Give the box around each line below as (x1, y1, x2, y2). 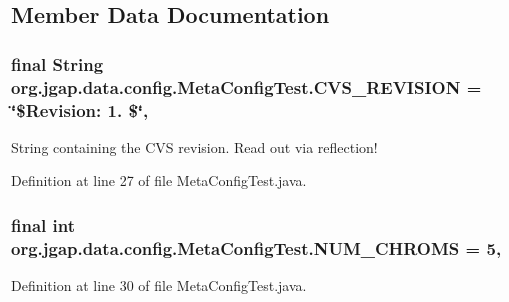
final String (11, 51, 104, 76)
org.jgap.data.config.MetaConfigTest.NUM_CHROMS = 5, (11, 235, 502, 260)
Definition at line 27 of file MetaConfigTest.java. (11, 170, 307, 191)
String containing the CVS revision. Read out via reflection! (11, 136, 378, 157)
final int (11, 212, 75, 237)
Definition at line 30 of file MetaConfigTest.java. (11, 275, 307, 296)
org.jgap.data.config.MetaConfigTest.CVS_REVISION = (11, 74, 482, 99)
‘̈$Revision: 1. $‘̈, (11, 97, 149, 122)
